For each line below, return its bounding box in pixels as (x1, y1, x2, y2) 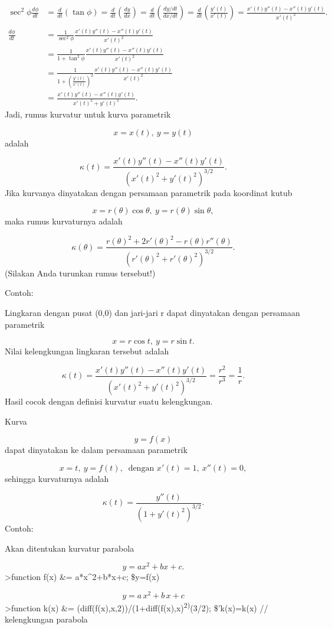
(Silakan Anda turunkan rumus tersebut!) (5, 266, 156, 279)
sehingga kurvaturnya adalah (5, 472, 109, 484)
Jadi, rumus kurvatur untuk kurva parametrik (5, 108, 171, 120)
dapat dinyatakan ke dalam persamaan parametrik (5, 444, 188, 456)
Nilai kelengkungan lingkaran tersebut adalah (5, 345, 169, 357)
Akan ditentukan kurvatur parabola (5, 542, 134, 554)
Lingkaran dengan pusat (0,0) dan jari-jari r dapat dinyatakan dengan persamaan (5, 306, 300, 318)
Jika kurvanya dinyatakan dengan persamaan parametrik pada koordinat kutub (5, 186, 292, 198)
